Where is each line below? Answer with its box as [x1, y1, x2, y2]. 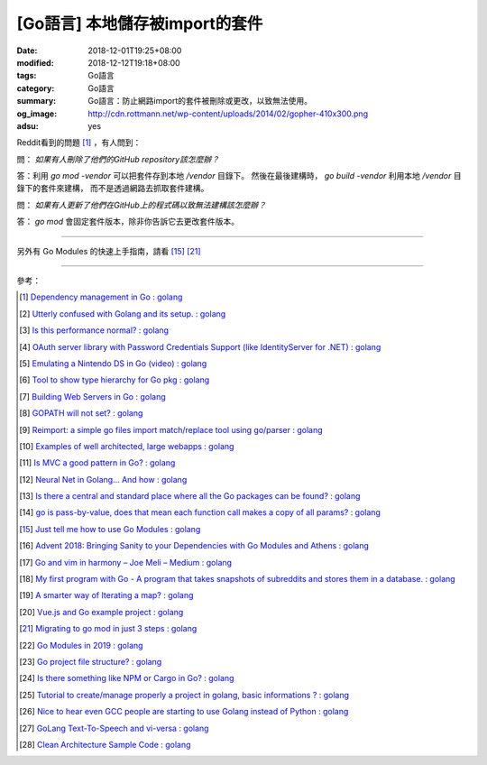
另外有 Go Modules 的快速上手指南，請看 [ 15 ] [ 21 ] [16, 245, 202, 256]
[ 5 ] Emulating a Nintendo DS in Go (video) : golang [19, 357, 207, 369]
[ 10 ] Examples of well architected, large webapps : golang [19, 440, 234, 451]
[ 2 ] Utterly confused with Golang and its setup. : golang [19, 308, 226, 319]
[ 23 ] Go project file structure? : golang [19, 657, 162, 667]
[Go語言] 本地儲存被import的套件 [16, 14, 263, 33]
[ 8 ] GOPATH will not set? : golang [19, 408, 143, 419]
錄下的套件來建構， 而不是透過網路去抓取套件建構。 [16, 183, 209, 194]
